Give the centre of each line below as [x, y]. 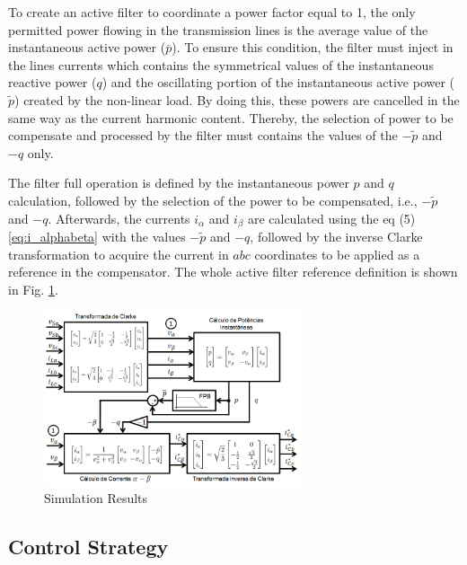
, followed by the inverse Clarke [336, 236]
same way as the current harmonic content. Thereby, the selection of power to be [231, 117]
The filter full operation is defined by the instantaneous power [179, 183]
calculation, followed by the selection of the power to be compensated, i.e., [213, 200]
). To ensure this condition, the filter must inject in [313, 47]
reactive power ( [53, 82]
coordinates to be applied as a [337, 254]
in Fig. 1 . [33, 289]
